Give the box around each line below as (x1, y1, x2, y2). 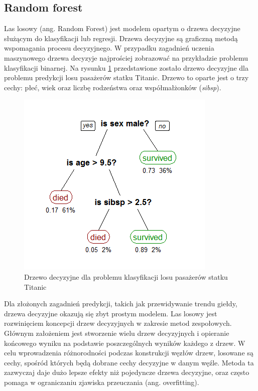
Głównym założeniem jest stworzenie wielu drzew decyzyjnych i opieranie (4, 327, 229, 338)
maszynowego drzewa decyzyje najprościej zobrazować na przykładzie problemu (4, 52, 248, 63)
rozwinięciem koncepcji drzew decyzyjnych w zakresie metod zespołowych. (4, 318, 232, 328)
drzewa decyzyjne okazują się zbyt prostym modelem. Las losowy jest (4, 308, 217, 318)
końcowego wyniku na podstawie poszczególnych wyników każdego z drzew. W (4, 337, 245, 348)
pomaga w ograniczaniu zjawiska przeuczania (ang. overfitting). (4, 376, 199, 387)
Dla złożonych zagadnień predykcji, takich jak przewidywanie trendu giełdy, (4, 298, 237, 309)
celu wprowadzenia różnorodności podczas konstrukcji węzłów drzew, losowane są (4, 347, 253, 358)
